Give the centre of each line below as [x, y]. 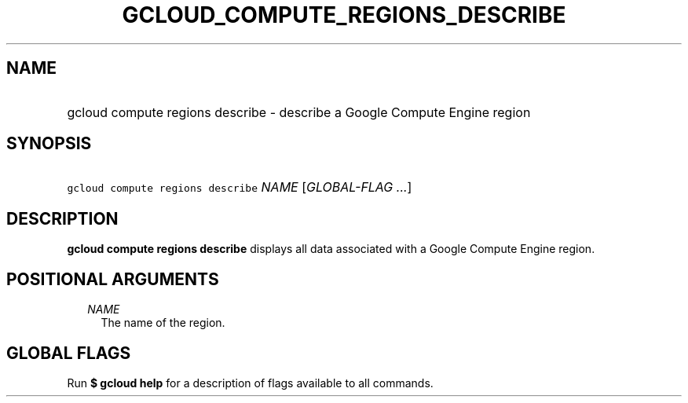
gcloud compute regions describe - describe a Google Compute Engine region [299, 112]
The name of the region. [163, 323]
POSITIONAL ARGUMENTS [113, 279]
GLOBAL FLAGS [69, 353]
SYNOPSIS [49, 144]
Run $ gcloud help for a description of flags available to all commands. [250, 383]
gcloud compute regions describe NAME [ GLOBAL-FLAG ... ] [240, 187]
